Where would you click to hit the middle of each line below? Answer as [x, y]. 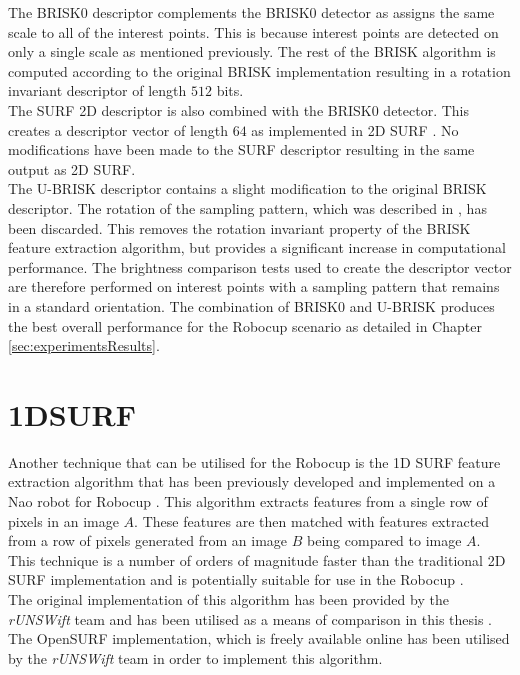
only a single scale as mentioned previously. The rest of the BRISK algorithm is [252, 51]
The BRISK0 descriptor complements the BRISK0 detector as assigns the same [251, 12]
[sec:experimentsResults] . [84, 345]
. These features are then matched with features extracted [312, 520]
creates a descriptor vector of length [118, 129]
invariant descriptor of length [97, 90]
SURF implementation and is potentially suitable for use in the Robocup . [236, 579]
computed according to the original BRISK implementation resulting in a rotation [259, 70]
